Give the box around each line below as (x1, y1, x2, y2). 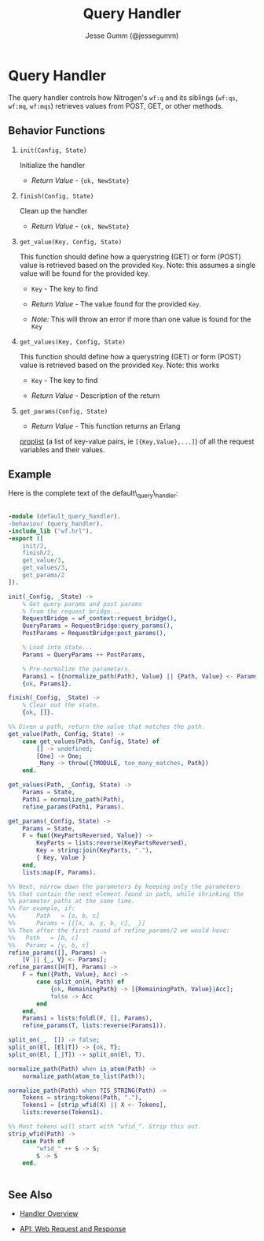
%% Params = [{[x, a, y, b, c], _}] (8, 920, 146, 927)
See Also (8, 1187, 53, 1202)
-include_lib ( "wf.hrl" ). (8, 527, 93, 535)
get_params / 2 (22, 571, 65, 579)
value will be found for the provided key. (19, 269, 150, 278)
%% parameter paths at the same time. (8, 897, 135, 905)
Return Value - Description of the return (31, 391, 160, 400)
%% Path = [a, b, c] (8, 912, 101, 920)
